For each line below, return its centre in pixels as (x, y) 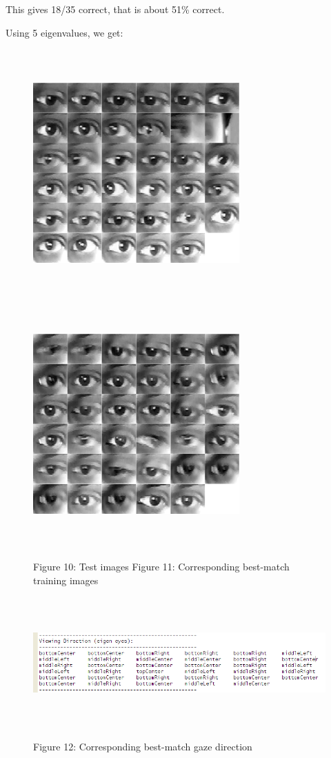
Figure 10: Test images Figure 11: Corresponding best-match (161, 567)
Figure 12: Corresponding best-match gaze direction (143, 747)
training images (66, 580)
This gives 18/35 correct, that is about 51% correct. (115, 9)
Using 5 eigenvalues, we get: (64, 32)
